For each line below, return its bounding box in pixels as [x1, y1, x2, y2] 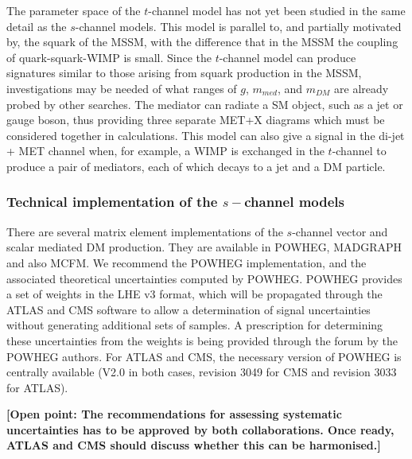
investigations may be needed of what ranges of [6, 80, 237, 96]
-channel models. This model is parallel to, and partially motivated [75, 18, 402, 34]
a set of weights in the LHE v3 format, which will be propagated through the [6, 286, 383, 302]
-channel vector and [292, 223, 388, 239]
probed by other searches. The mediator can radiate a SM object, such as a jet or [6, 95, 403, 112]
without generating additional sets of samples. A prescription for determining [6, 317, 383, 333]
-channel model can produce [219, 49, 356, 65]
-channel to [332, 142, 387, 159]
